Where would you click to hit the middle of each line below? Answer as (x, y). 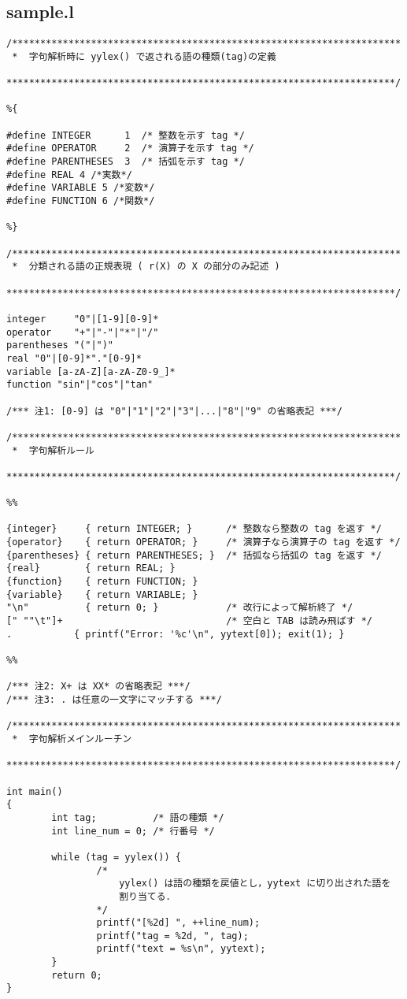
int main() (35, 791)
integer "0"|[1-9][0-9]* (83, 319)
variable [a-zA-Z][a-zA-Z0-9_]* (91, 371)
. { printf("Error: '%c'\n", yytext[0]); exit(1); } (176, 634)
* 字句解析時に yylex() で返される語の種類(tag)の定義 (144, 56)
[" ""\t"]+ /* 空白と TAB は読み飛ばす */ (189, 621)
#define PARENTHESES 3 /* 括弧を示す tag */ (126, 162)
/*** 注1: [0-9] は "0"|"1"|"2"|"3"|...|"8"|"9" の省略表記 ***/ (174, 411)
